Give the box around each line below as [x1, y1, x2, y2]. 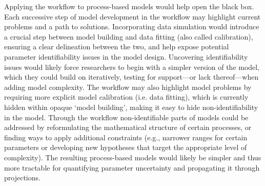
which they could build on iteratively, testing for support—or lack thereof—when [4, 71, 259, 82]
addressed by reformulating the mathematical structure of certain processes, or [4, 122, 252, 133]
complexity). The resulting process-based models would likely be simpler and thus [4, 152, 261, 162]
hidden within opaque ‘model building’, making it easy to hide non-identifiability [4, 101, 258, 112]
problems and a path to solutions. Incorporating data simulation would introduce [4, 21, 259, 32]
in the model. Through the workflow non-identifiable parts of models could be [4, 111, 249, 122]
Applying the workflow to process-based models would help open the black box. [4, 1, 254, 11]
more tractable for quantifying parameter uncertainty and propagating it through [4, 162, 260, 173]
